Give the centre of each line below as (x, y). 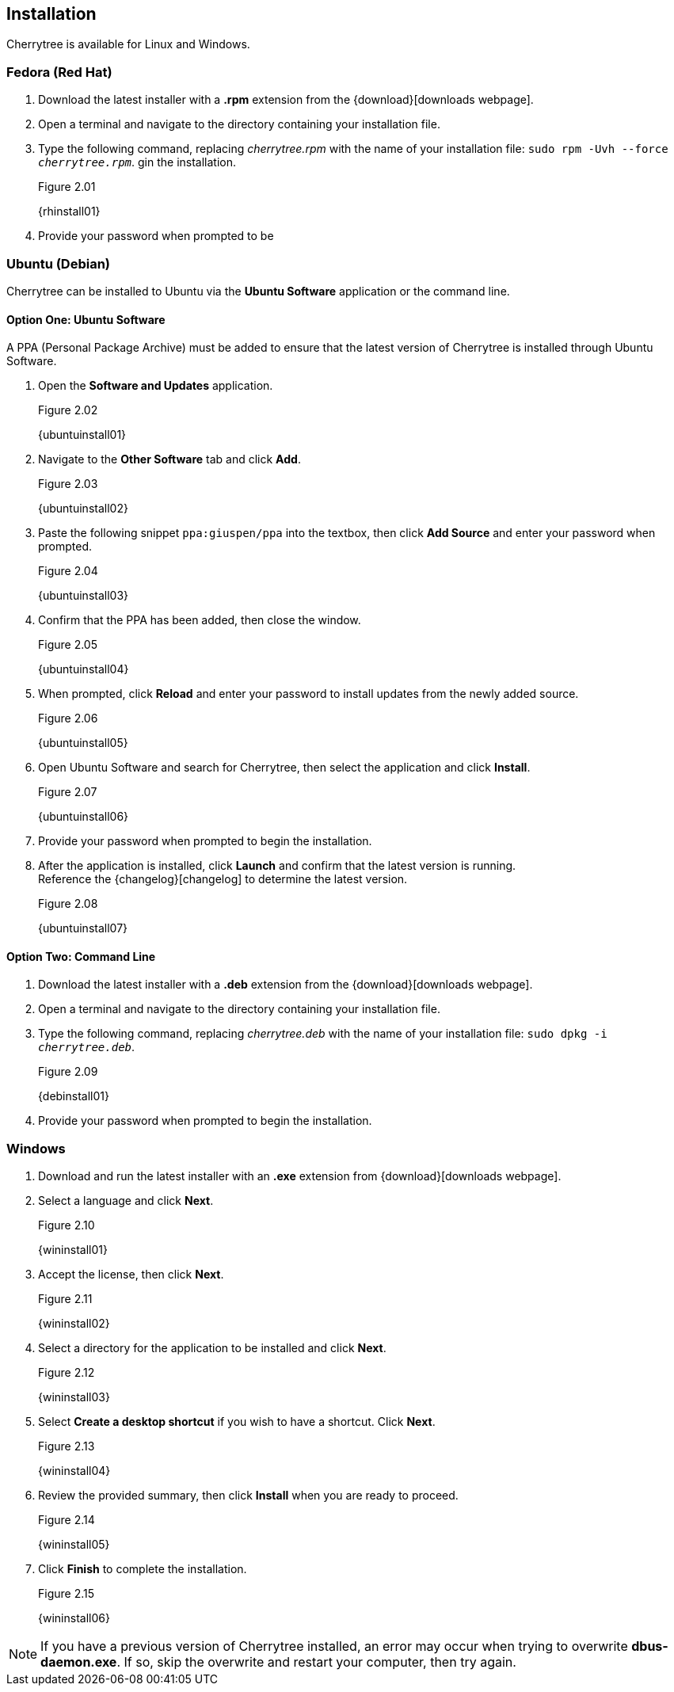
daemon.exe (79, 1662)
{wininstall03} (74, 1397)
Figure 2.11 (65, 1299)
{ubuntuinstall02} (83, 509)
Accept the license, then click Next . (131, 1275)
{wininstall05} (74, 1545)
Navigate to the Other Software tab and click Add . (169, 459)
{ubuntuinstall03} (84, 596)
